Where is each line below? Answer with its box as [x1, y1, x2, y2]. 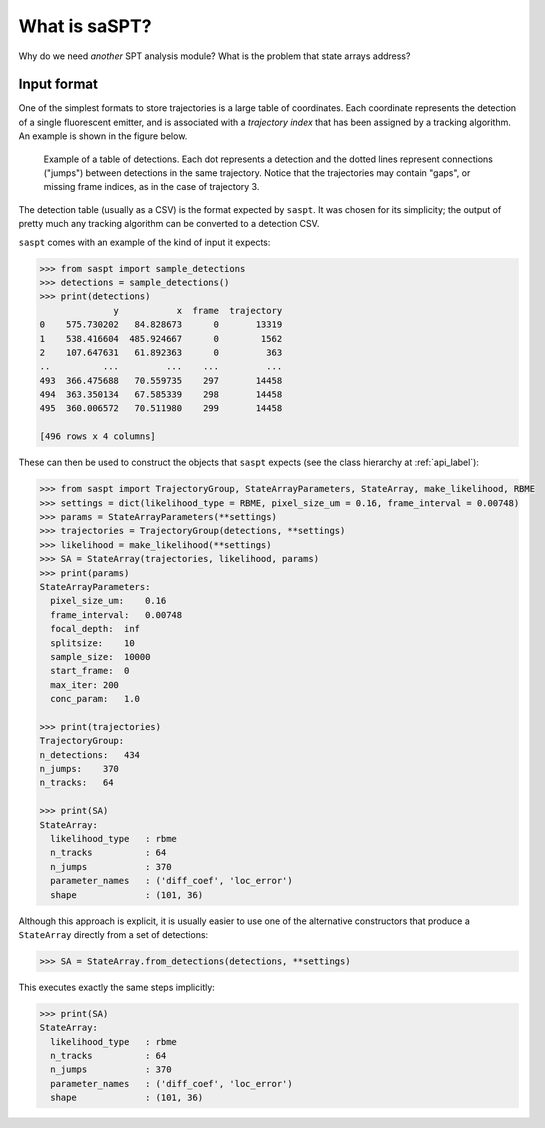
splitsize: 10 [50, 637, 135, 649]
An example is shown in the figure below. [18, 130, 188, 142]
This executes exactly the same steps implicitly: [18, 981, 215, 993]
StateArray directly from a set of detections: [18, 928, 209, 940]
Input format [18, 76, 99, 93]
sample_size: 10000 [50, 651, 151, 662]
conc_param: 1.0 [50, 693, 140, 705]
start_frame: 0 [50, 665, 130, 677]
